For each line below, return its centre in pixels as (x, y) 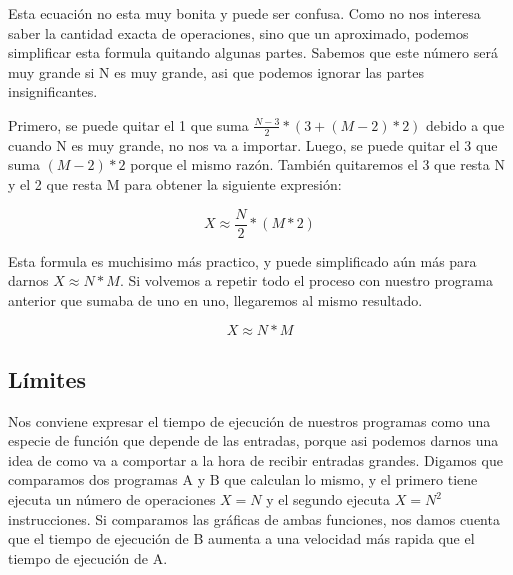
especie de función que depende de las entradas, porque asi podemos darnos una (253, 440)
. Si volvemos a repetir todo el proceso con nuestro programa (306, 280)
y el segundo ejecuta (328, 499)
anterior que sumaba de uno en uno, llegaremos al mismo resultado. (215, 299)
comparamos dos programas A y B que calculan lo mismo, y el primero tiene (243, 479)
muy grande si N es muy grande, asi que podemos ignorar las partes (216, 71)
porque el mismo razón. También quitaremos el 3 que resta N (317, 164)
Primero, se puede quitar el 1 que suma (128, 124)
